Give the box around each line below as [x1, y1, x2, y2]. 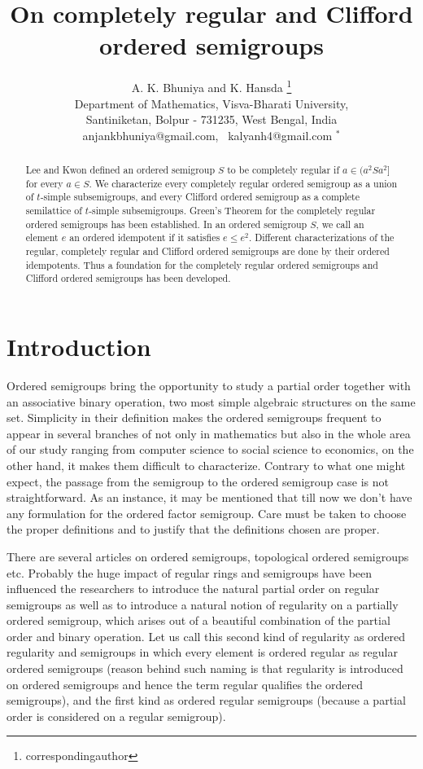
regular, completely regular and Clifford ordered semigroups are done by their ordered [25, 244, 390, 258]
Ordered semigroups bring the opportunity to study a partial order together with [7, 376, 411, 393]
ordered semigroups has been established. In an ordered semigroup [25, 217, 307, 231]
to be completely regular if [227, 163, 340, 177]
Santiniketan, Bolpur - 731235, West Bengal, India [85, 111, 338, 128]
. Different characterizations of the [248, 231, 395, 244]
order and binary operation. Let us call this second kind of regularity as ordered [7, 627, 406, 644]
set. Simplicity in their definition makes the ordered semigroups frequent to [7, 409, 382, 426]
